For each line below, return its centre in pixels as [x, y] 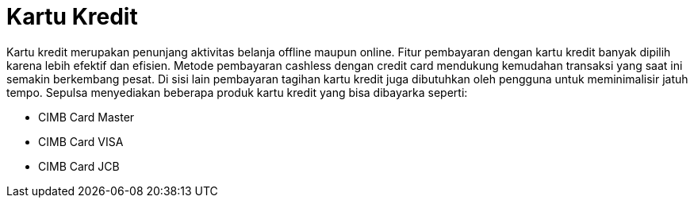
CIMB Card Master [86, 117]
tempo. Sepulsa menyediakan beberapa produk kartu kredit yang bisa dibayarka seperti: [237, 92]
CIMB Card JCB [79, 166]
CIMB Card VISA [81, 141]
